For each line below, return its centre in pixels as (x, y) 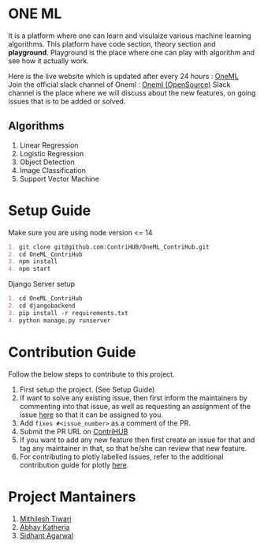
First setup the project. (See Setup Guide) (87, 389)
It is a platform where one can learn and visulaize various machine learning (130, 36)
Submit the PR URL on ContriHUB (74, 431)
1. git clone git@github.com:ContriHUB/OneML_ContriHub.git (109, 247)
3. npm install (33, 261)
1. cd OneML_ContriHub (45, 298)
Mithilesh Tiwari (45, 519)
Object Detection (47, 162)
